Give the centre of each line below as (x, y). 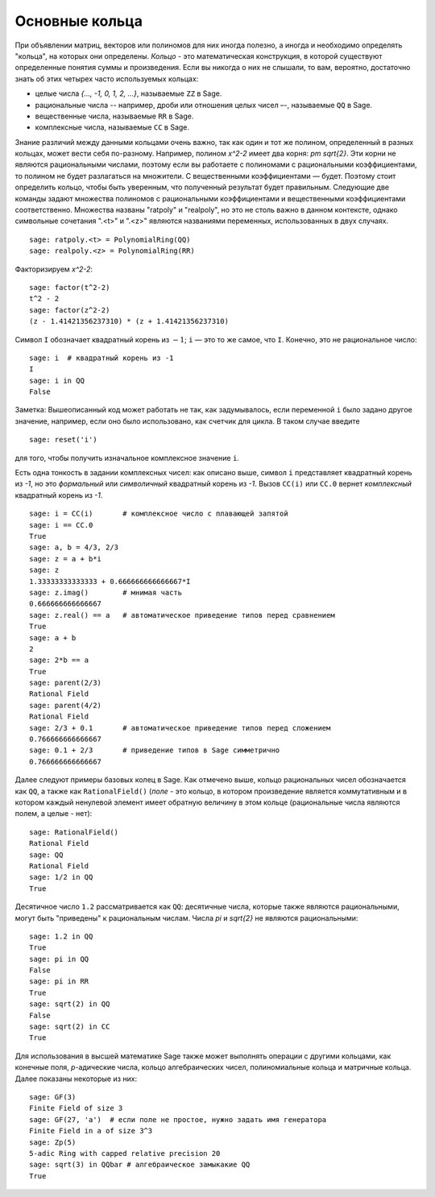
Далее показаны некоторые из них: (76, 1079)
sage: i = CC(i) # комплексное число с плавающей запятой (159, 514)
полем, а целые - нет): (54, 814)
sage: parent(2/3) (66, 683)
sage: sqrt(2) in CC (70, 1027)
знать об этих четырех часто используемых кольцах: (107, 79)
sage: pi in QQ (59, 959)
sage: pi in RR (59, 982)
